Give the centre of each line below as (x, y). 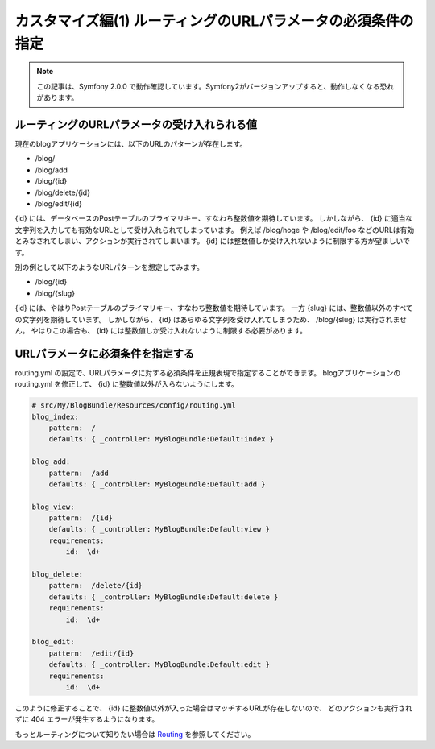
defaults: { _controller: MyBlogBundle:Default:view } (159, 529)
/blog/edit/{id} (58, 203)
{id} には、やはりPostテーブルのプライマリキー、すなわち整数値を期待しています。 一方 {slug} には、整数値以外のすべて (214, 308)
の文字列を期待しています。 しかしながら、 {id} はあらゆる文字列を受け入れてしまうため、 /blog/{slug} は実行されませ (211, 319)
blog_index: (56, 416)
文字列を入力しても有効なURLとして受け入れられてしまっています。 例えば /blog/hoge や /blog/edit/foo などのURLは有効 (215, 230)
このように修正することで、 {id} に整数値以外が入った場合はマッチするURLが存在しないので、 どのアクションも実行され (213, 708)
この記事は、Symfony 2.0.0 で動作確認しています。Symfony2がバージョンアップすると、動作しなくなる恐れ (215, 86)
